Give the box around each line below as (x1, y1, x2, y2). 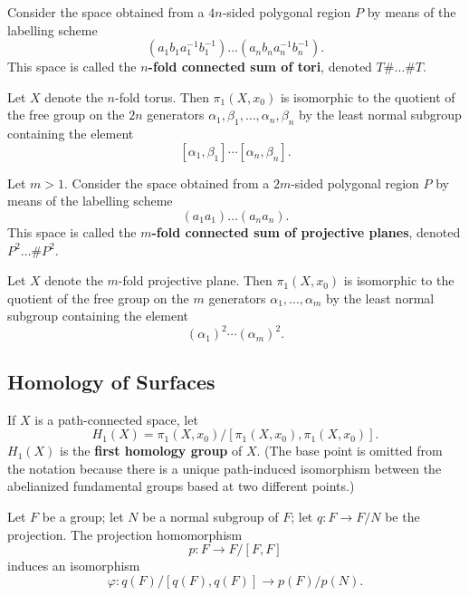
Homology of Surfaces (7, 367, 215, 395)
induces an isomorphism (7, 556, 140, 575)
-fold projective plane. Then (118, 271, 273, 290)
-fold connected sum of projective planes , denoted (151, 222, 461, 241)
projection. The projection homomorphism (7, 524, 243, 543)
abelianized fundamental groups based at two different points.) (7, 476, 355, 495)
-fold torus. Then (114, 87, 209, 106)
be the (385, 507, 420, 525)
